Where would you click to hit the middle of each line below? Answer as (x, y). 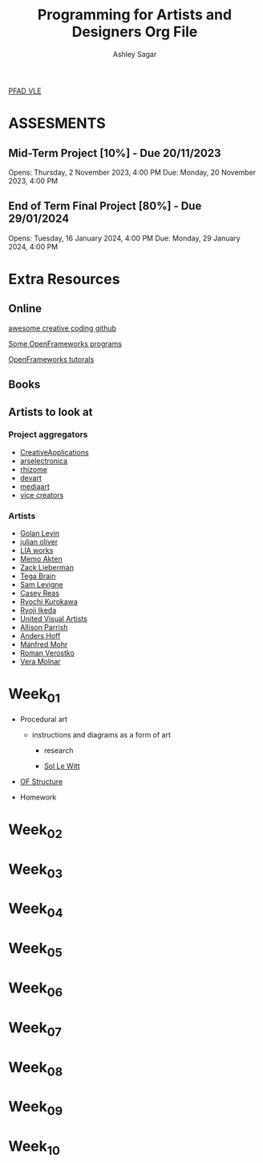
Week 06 (36, 989)
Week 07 (35, 1029)
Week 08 (36, 1068)
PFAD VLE (25, 91)
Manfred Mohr (44, 644)
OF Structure (41, 781)
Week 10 (34, 1148)
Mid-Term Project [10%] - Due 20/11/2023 (115, 153)
